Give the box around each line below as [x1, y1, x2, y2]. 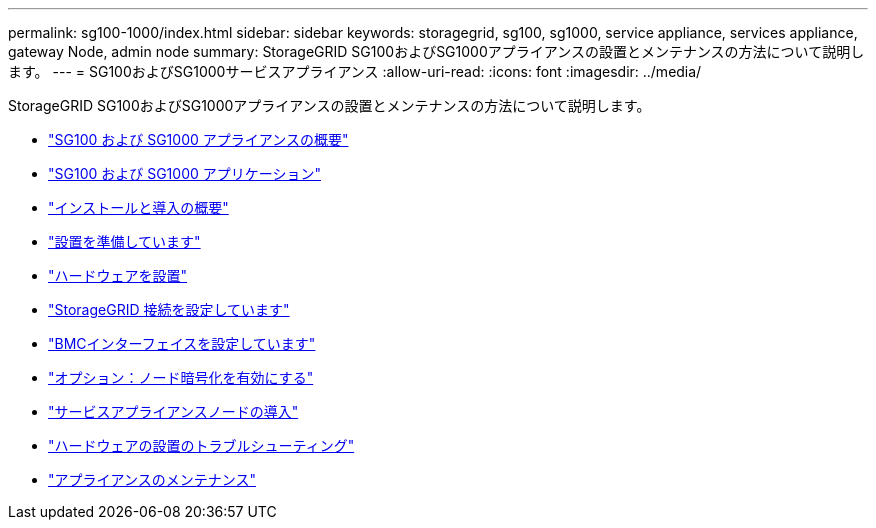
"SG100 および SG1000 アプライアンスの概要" [48, 131, 349, 148]
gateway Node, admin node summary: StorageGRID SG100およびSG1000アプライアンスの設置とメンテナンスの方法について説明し [8, 43, 865, 60]
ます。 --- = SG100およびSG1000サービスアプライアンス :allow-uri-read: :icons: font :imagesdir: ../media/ [8, 63, 702, 80]
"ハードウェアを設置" [48, 267, 188, 284]
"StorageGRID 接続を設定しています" [48, 301, 290, 318]
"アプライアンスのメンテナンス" [48, 471, 256, 488]
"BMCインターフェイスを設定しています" [48, 335, 316, 352]
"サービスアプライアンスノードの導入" [48, 403, 299, 420]
